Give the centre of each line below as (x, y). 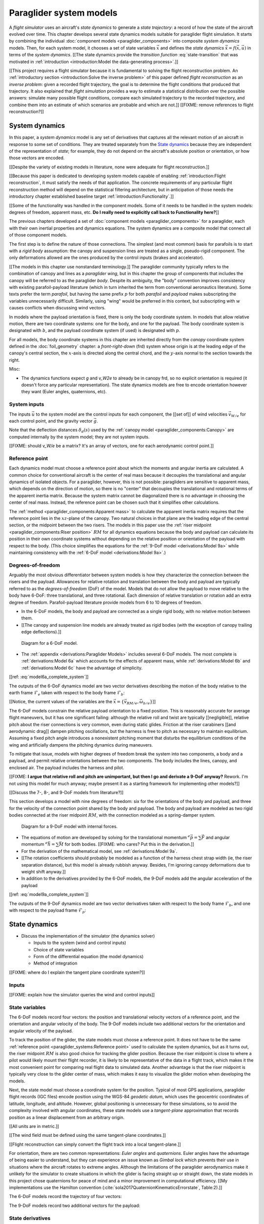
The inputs (20, 414)
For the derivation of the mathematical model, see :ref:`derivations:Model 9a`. (99, 851)
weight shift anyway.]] (44, 871)
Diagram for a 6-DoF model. (50, 643)
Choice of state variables (59, 949)
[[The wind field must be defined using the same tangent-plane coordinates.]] (88, 1135)
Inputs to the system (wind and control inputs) (80, 943)
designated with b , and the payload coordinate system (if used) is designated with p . (95, 330)
